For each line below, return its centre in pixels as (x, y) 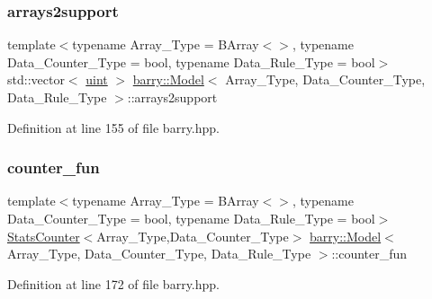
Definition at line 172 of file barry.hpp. (113, 283)
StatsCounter (44, 236)
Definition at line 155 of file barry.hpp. (113, 127)
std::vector (36, 79)
